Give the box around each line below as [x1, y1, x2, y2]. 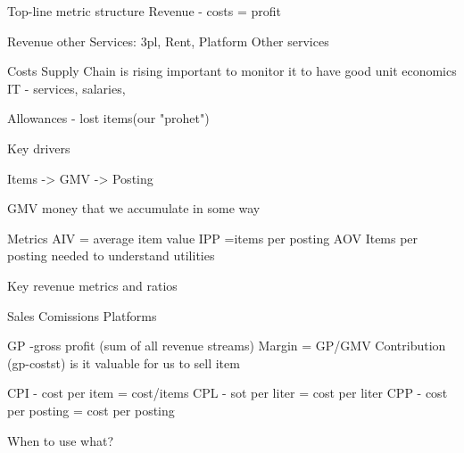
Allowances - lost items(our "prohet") [7, 109, 210, 128]
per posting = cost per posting [7, 400, 175, 419]
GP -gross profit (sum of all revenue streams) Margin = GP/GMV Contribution [7, 336, 446, 355]
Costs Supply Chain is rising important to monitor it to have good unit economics [7, 62, 457, 80]
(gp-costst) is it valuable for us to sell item [7, 353, 240, 372]
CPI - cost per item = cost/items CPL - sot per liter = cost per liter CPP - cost [7, 383, 448, 402]
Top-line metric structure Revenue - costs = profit [7, 2, 281, 20]
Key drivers [7, 138, 70, 157]
